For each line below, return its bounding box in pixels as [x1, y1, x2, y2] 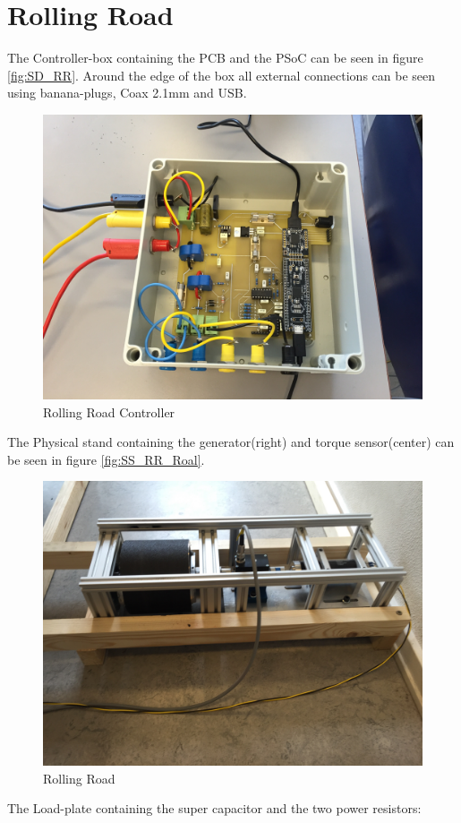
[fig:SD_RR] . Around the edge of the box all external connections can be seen [7, 65, 436, 84]
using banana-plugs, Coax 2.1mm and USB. [7, 83, 247, 102]
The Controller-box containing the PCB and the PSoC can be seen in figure [7, 48, 423, 67]
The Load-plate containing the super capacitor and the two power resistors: [7, 799, 422, 818]
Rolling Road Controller [43, 402, 175, 421]
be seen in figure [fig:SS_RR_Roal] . [7, 450, 205, 468]
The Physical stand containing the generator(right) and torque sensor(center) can [7, 433, 455, 451]
